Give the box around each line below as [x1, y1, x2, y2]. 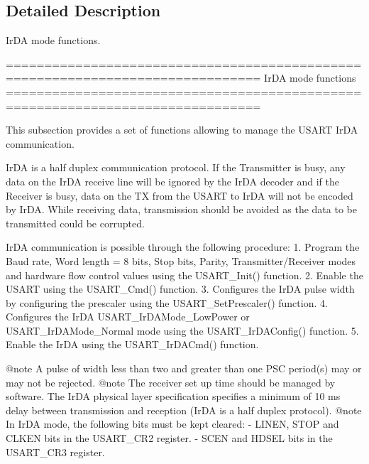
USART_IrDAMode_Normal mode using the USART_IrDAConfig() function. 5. [6, 323, 359, 338]
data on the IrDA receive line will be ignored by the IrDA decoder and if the [6, 173, 339, 188]
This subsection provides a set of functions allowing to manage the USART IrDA [6, 122, 358, 137]
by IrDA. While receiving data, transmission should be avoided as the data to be [6, 202, 357, 217]
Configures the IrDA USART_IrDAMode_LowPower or [6, 309, 250, 324]
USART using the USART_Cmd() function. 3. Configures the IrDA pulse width [6, 281, 355, 296]
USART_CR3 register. [6, 444, 105, 459]
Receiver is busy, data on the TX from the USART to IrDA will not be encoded [6, 188, 353, 203]
